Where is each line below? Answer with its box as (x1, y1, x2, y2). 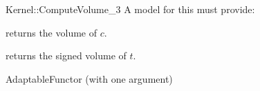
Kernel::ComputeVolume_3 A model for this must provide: (6, 2, 255, 16)
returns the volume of (6, 25, 97, 39)
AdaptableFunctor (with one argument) (6, 71, 173, 85)
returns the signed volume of (6, 48, 127, 63)
